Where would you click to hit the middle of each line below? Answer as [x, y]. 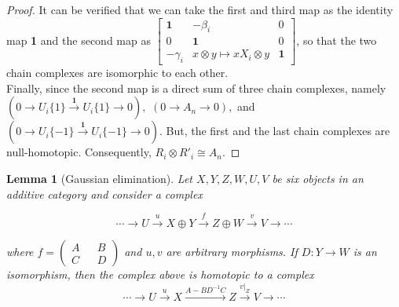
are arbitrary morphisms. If [232, 252]
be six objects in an [318, 179]
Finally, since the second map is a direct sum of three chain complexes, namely [196, 88]
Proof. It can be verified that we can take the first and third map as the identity [200, 9]
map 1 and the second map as [79, 40]
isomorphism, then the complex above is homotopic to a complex [160, 274]
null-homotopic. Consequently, [79, 152]
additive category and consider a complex [104, 194]
